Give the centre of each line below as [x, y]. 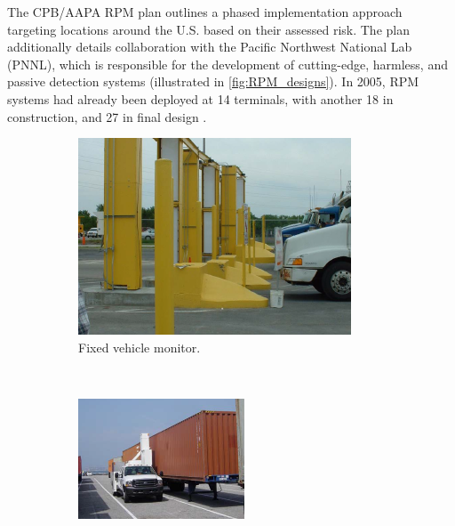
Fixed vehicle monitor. [140, 347]
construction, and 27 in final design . [107, 116]
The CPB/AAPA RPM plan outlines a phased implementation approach [205, 12]
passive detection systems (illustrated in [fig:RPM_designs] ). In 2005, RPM [213, 81]
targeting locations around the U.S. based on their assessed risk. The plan [208, 29]
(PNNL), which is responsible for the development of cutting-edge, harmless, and [227, 64]
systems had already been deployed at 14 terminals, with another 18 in [200, 98]
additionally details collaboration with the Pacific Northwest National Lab [210, 47]
